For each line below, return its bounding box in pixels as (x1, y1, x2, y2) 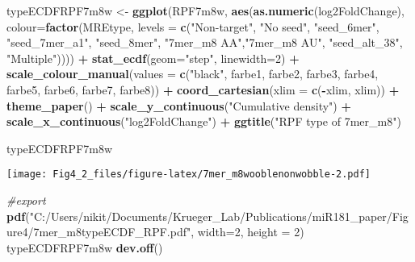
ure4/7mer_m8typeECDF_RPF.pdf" (6, 223, 191, 240)
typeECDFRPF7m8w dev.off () (6, 239, 163, 256)
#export (6, 192, 46, 208)
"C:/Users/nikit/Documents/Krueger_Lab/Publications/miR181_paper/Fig (29, 207, 409, 224)
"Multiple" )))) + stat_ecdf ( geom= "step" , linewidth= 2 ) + (6, 49, 300, 66)
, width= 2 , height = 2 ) (191, 223, 304, 240)
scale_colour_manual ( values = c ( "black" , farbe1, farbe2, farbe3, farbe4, (6, 65, 379, 82)
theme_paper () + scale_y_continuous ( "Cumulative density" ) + (6, 97, 351, 114)
